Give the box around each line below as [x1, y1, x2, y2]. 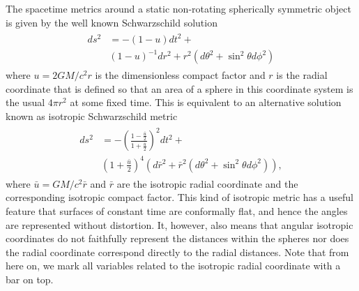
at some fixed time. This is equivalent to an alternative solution [70, 95, 342, 110]
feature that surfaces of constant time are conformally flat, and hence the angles [6, 203, 348, 218]
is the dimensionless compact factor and [95, 68, 266, 82]
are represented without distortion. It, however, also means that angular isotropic [6, 217, 353, 232]
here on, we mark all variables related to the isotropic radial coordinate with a [6, 258, 341, 273]
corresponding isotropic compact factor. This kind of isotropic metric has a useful [6, 190, 353, 204]
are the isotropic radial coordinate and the [116, 176, 298, 191]
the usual [6, 95, 45, 110]
